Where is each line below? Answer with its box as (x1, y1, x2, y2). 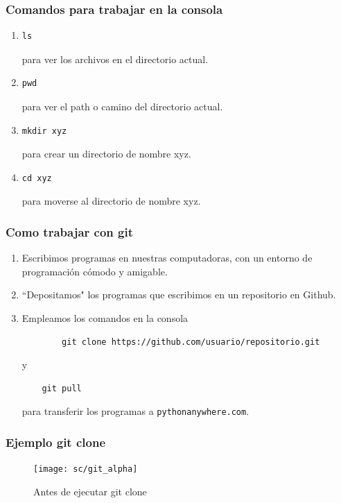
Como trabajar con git (6, 223, 134, 240)
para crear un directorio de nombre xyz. (21, 146, 191, 161)
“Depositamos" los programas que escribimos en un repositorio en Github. (21, 287, 336, 302)
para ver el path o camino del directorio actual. (21, 99, 223, 113)
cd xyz (21, 173, 52, 183)
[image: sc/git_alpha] (33, 464, 138, 475)
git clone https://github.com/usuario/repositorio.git (62, 336, 320, 347)
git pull (42, 383, 82, 393)
